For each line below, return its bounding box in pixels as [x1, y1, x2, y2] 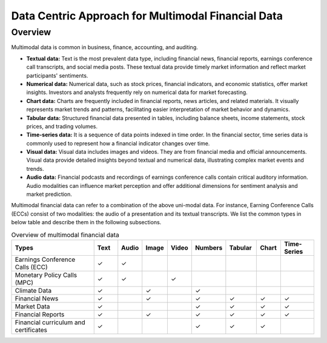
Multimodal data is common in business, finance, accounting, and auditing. [11, 44, 198, 51]
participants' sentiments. [26, 72, 88, 79]
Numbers [194, 243, 223, 251]
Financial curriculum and [15, 318, 85, 327]
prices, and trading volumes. [26, 122, 98, 130]
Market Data [15, 302, 50, 310]
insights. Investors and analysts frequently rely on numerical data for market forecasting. [26, 88, 248, 96]
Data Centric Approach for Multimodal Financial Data [11, 9, 283, 22]
